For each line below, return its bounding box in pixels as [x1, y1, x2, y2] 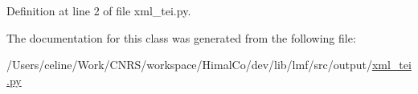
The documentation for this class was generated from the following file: [6, 29, 356, 46]
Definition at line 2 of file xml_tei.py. [6, 2, 191, 18]
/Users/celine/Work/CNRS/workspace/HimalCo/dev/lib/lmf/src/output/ [6, 56, 372, 73]
